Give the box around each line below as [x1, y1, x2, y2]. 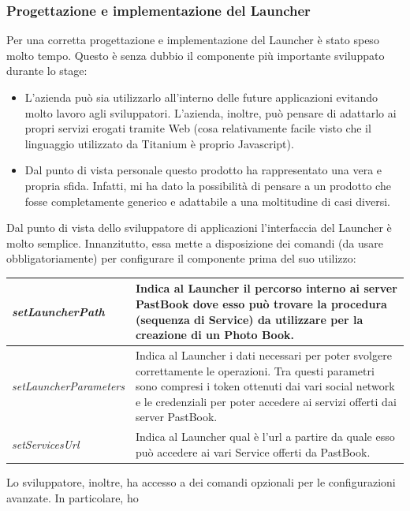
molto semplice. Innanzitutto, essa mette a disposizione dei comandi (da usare [6, 234, 384, 251]
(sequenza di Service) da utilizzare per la [135, 311, 363, 327]
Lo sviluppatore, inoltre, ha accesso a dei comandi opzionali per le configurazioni [6, 473, 396, 490]
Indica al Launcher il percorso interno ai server [135, 280, 397, 297]
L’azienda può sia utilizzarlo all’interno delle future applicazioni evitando [24, 89, 378, 105]
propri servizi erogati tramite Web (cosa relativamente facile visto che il [24, 120, 371, 136]
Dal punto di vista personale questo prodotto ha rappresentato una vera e [24, 162, 382, 178]
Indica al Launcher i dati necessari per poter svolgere [135, 347, 392, 364]
